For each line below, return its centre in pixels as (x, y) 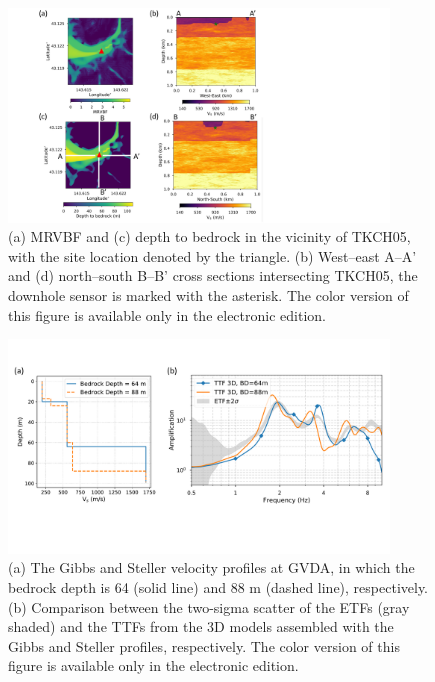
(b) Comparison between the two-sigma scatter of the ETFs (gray (209, 606)
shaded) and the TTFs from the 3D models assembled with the (201, 626)
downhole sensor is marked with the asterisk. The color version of (208, 295)
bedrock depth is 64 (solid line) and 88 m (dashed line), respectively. (218, 587)
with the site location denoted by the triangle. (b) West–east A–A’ (212, 255)
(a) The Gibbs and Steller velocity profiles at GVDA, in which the (211, 567)
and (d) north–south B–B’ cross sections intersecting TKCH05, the (213, 275)
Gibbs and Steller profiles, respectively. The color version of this (204, 645)
